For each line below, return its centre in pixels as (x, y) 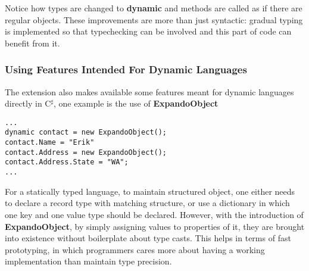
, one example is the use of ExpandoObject (136, 103)
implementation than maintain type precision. (88, 261)
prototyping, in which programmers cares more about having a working (135, 249)
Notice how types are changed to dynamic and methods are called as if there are (154, 8)
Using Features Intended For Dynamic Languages (126, 69)
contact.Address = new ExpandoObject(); (86, 152)
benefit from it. (32, 43)
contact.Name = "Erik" (50, 143)
